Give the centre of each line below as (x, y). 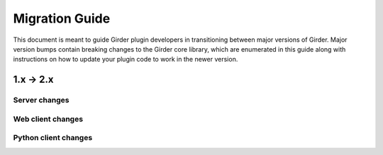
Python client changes (53, 138)
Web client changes (48, 119)
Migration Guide (62, 18)
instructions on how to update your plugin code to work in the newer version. (126, 59)
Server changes (41, 101)
